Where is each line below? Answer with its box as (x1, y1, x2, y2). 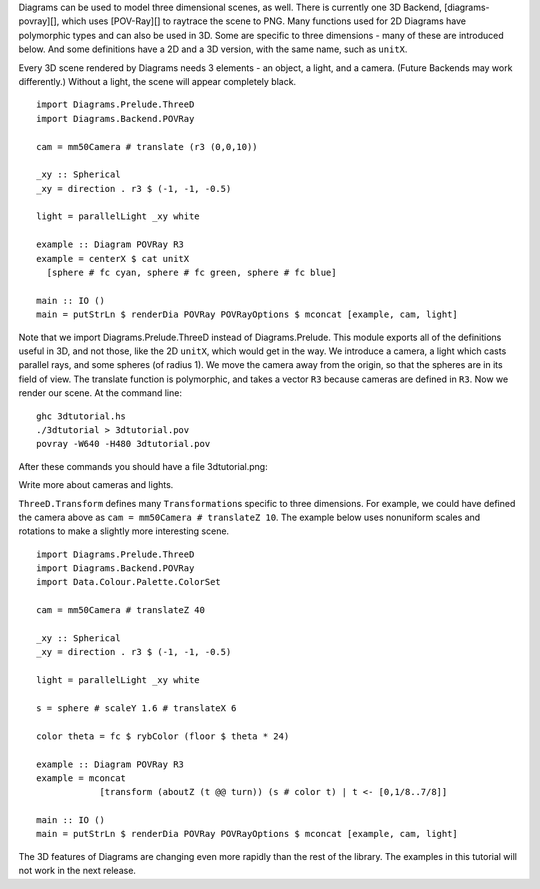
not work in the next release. (18, 865, 137, 877)
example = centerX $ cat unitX (36, 253, 190, 264)
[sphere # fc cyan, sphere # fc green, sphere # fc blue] (46, 267, 337, 279)
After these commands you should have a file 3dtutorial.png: (18, 460, 269, 472)
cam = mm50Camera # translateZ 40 (36, 605, 205, 616)
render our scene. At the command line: (18, 387, 182, 399)
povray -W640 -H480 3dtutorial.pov (36, 438, 211, 450)
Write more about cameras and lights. (18, 479, 174, 491)
